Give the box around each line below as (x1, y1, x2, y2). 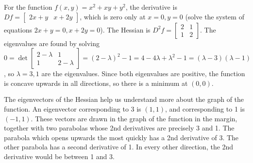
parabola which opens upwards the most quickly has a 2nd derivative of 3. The (4, 132, 239, 142)
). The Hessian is (100, 24, 151, 34)
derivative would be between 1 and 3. (4, 151, 115, 161)
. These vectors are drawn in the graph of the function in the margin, (31, 113, 237, 123)
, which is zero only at (80, 11, 146, 21)
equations (4, 24, 33, 34)
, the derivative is (125, 2, 177, 12)
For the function (4, 2, 52, 12)
